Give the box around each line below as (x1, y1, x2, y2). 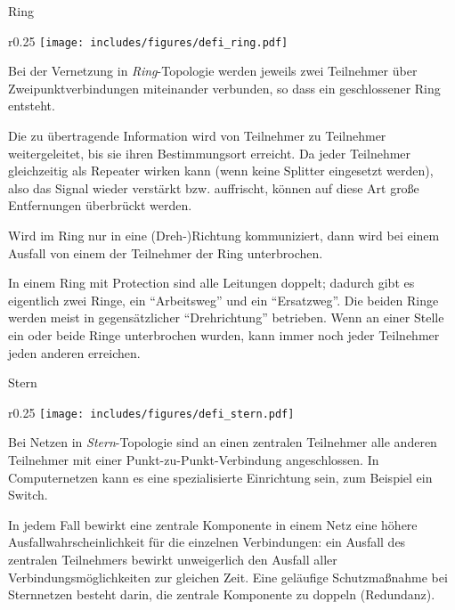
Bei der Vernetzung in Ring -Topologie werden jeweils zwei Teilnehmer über (8, 61, 418, 80)
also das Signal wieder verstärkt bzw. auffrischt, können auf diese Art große (8, 178, 419, 197)
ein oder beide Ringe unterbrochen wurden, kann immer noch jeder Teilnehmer (8, 325, 440, 344)
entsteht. (8, 96, 55, 115)
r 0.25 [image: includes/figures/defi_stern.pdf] (8, 403, 295, 421)
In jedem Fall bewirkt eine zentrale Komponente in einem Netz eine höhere (8, 515, 418, 533)
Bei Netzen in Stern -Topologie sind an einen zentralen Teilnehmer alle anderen (8, 433, 437, 451)
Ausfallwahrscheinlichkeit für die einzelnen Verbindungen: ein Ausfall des (8, 533, 406, 551)
